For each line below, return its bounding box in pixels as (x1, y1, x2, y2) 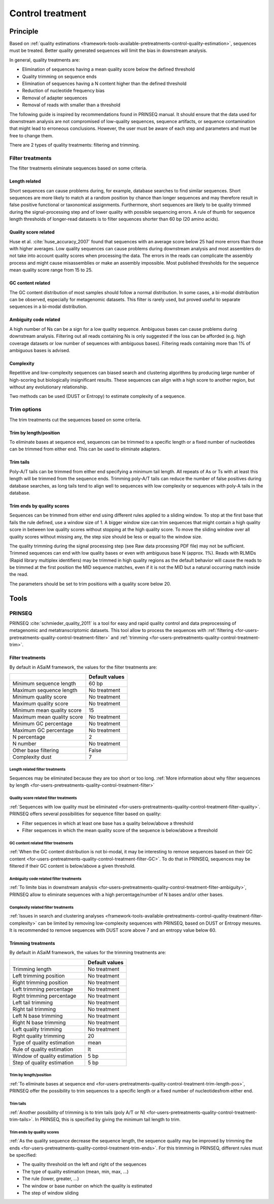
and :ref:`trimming (111, 634, 149, 641)
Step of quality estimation (12, 1059, 74, 1066)
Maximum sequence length (12, 686, 78, 694)
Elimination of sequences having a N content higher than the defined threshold (22, 80, 187, 87)
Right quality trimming (12, 1032, 65, 1039)
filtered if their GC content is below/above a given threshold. (9, 863, 135, 869)
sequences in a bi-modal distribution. (9, 303, 87, 310)
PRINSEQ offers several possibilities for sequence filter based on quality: (9, 811, 162, 817)
